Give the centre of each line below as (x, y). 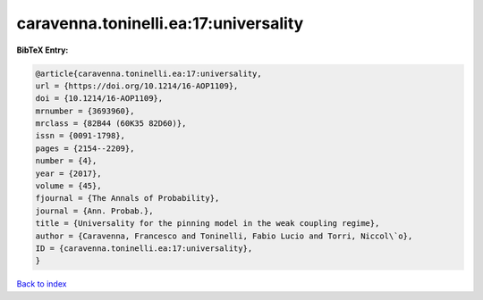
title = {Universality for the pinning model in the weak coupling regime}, (208, 224)
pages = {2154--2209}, (85, 148)
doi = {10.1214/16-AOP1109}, (99, 99)
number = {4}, (66, 161)
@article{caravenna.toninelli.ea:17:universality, (149, 73)
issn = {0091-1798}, (80, 136)
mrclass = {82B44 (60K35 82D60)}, (111, 124)
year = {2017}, (68, 173)
